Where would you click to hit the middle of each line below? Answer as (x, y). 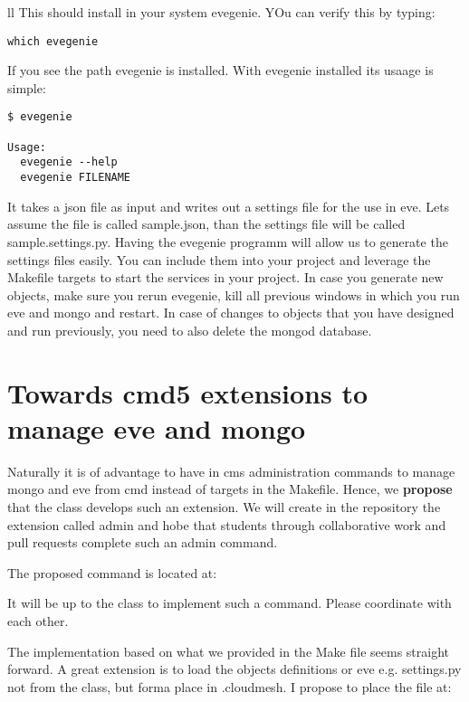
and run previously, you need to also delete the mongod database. (190, 330)
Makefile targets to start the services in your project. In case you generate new (225, 277)
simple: (27, 87)
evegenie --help (69, 162)
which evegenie (53, 41)
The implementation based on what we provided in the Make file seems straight (229, 651)
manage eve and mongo (157, 427)
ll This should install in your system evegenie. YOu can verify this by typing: (221, 12)
